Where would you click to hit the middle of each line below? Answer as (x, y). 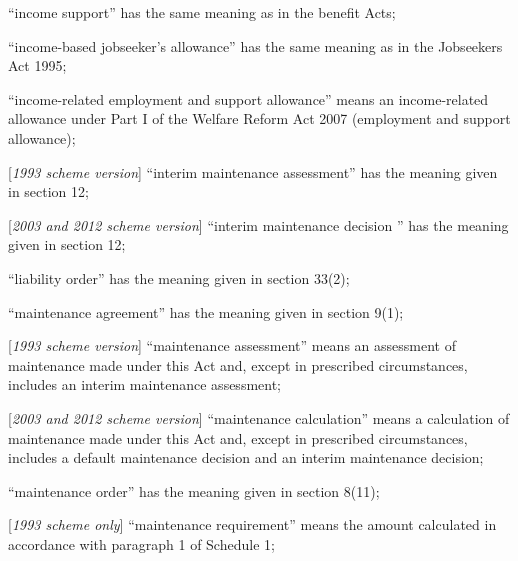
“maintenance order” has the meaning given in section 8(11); (194, 490)
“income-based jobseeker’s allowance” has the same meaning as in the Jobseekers (255, 45)
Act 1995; (37, 65)
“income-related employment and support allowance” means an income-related (248, 98)
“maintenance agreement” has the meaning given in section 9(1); (206, 311)
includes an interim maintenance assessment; (144, 384)
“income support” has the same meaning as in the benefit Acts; (202, 12)
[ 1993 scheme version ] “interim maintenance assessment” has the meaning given (253, 171)
